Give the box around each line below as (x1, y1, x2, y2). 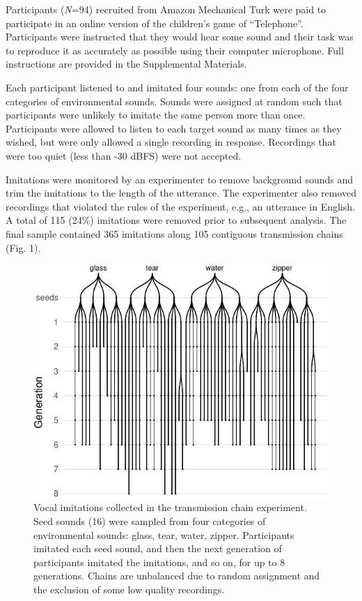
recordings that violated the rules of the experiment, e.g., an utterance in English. (6, 199, 355, 213)
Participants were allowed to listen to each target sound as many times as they (6, 121, 342, 135)
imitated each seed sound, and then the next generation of (33, 541, 282, 556)
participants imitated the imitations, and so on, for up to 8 (33, 554, 285, 569)
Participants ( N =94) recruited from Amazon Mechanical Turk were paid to (6, 2, 326, 16)
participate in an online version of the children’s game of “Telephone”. (6, 15, 304, 30)
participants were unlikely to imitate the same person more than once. (6, 107, 306, 122)
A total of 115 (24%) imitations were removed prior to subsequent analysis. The (6, 213, 347, 227)
